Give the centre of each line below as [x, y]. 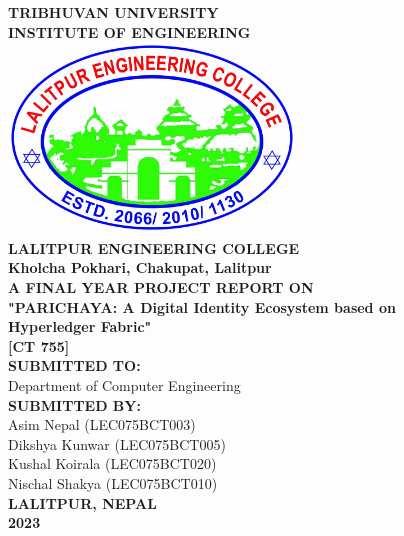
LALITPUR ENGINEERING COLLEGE [154, 247]
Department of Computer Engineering [124, 384]
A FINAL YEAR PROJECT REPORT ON [161, 286]
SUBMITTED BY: [74, 404]
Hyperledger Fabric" [80, 326]
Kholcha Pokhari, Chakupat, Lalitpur [140, 267]
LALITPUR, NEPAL [82, 502]
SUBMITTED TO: [74, 365]
